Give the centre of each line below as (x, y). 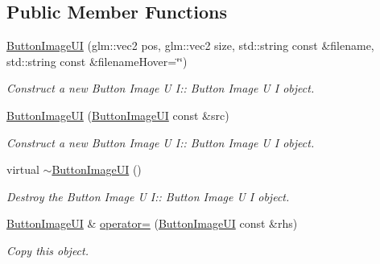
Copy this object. (47, 250)
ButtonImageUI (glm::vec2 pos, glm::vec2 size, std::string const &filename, (190, 45)
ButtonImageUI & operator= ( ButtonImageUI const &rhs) (152, 223)
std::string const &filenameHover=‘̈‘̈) (97, 61)
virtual (23, 169)
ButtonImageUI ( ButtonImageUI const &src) (118, 115)
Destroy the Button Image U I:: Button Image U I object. (148, 196)
